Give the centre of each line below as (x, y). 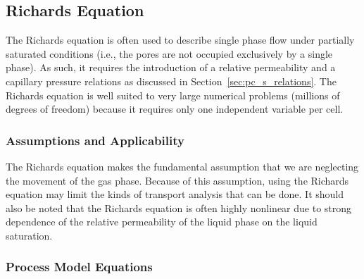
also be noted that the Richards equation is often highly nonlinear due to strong (179, 207)
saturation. (29, 235)
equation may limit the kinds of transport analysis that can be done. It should (175, 194)
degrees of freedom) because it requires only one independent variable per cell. (175, 109)
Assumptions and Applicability (95, 140)
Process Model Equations (79, 267)
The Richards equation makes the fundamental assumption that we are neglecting (182, 166)
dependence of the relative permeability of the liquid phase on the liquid (162, 222)
